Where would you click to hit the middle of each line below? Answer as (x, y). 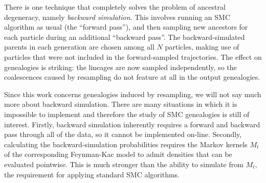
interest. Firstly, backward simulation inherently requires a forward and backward (132, 124)
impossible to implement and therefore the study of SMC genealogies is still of (127, 114)
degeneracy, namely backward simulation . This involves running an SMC (117, 17)
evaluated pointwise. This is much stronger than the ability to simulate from (124, 164)
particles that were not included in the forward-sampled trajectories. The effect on (133, 56)
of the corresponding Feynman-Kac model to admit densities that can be (118, 154)
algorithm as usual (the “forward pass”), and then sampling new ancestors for (126, 27)
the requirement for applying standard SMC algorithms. (92, 174)
